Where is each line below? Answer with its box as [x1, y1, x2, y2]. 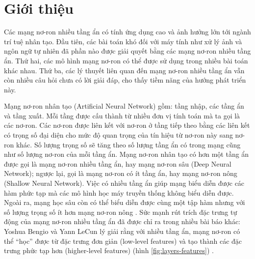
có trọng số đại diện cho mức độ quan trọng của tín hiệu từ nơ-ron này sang [4, 130, 233, 140]
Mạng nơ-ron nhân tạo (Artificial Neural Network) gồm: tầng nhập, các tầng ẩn [4, 101, 244, 111]
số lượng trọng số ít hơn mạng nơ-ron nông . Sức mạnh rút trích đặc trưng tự [4, 206, 237, 217]
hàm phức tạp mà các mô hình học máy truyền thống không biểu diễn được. [4, 187, 234, 198]
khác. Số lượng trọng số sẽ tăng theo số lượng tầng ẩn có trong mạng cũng [16, 139, 241, 149]
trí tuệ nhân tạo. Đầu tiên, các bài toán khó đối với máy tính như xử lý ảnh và [4, 36, 242, 46]
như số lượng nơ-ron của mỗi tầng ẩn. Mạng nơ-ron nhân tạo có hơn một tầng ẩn [4, 149, 249, 159]
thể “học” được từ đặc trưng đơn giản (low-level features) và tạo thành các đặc [4, 235, 242, 246]
